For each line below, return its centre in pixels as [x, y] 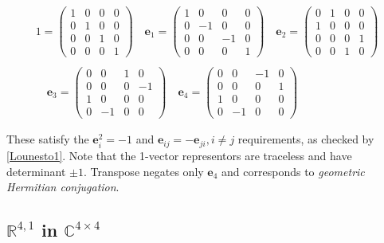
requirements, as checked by [306, 139]
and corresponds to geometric [293, 171]
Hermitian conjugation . [63, 187]
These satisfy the [48, 139]
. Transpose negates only [143, 171]
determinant [36, 171]
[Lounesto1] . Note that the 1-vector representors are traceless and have [179, 155]
